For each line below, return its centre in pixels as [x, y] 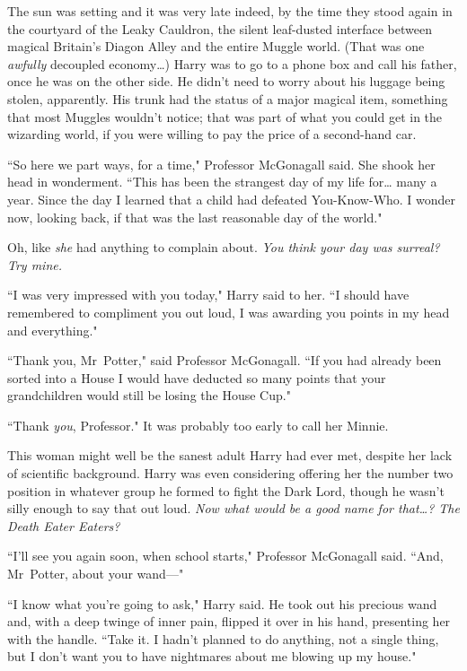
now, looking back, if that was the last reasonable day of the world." [195, 217]
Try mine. [35, 264]
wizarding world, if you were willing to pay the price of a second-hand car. [212, 134]
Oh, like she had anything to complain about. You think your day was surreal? [224, 247]
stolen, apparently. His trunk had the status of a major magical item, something [228, 98]
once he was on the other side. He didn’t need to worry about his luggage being [226, 81]
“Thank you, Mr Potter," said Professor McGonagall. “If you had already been [225, 360]
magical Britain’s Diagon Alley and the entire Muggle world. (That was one [216, 46]
